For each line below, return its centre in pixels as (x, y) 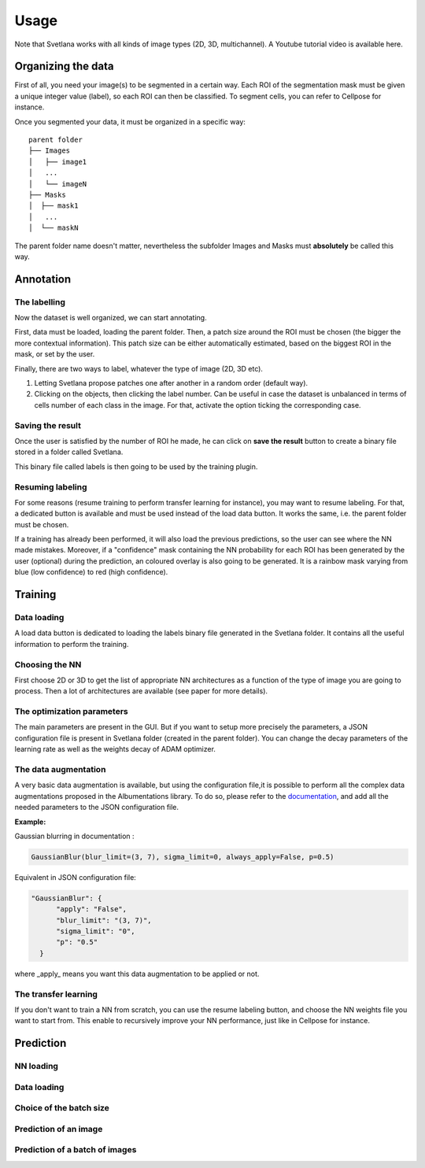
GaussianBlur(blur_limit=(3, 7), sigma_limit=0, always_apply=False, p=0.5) (183, 857)
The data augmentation (60, 769)
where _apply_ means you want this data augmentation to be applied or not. (137, 974)
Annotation (43, 279)
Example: (30, 822)
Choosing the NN (48, 664)
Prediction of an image (59, 1129)
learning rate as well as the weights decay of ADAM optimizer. (115, 749)
